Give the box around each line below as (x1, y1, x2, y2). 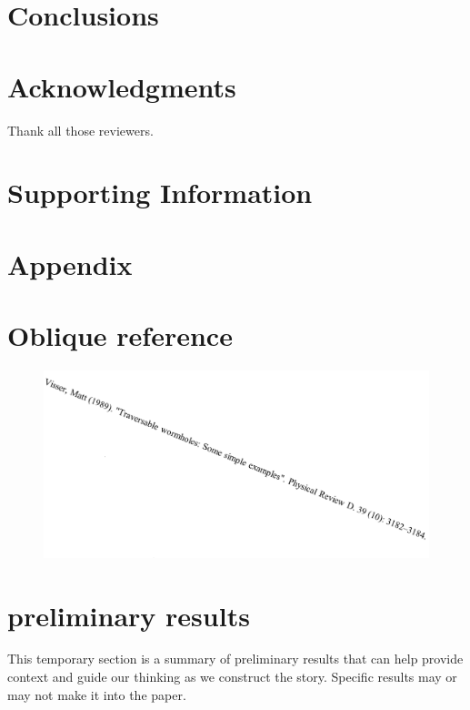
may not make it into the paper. (7, 685, 186, 704)
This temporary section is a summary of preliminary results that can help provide (7, 649, 464, 668)
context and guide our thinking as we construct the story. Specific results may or (7, 667, 457, 686)
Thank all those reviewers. (7, 120, 154, 139)
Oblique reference (7, 317, 233, 354)
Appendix (7, 245, 133, 282)
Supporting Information (7, 174, 313, 211)
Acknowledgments (7, 67, 236, 105)
